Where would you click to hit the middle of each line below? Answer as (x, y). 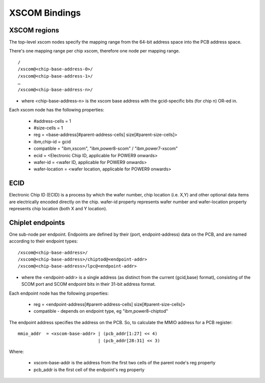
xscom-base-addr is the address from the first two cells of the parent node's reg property (125, 363)
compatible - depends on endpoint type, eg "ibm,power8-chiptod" (101, 311)
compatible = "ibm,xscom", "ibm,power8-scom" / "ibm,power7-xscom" (106, 149)
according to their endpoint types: (43, 241)
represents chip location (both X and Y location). (58, 208)
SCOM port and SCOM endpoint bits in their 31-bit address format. (89, 284)
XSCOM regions (34, 30)
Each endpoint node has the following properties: (59, 293)
